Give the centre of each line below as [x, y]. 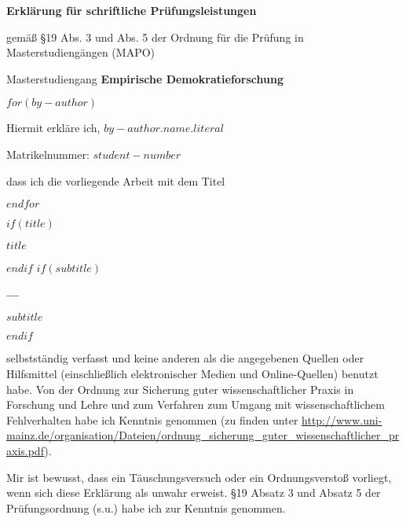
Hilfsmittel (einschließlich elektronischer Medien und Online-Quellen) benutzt [192, 373]
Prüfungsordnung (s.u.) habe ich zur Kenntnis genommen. [146, 507]
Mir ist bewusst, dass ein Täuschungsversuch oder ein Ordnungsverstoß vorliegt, [199, 477]
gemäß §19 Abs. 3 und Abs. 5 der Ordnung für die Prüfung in [155, 37]
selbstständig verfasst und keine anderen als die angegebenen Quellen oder [185, 358]
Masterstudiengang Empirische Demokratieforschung [145, 78]
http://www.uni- [342, 419]
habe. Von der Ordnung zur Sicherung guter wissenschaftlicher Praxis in [180, 389]
